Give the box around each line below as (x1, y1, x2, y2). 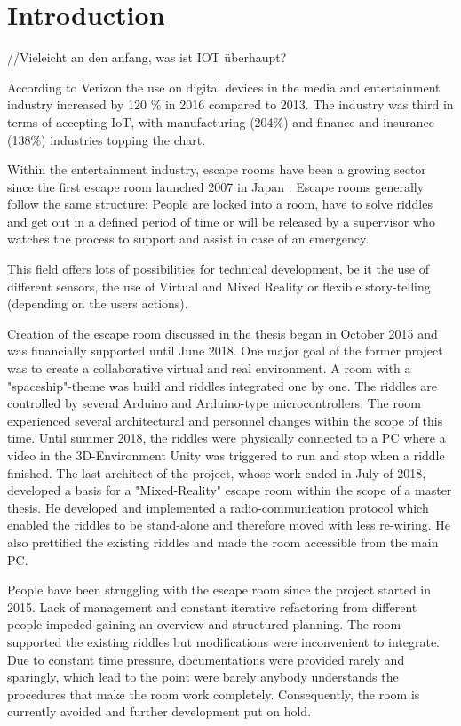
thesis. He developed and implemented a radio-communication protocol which (7, 498, 429, 516)
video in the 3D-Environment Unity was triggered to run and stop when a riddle (7, 446, 445, 464)
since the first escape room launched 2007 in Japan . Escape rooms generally (7, 177, 425, 195)
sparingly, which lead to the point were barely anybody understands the (7, 667, 399, 686)
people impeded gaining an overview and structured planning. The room (7, 615, 401, 634)
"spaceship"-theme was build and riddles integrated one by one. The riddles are (7, 376, 437, 395)
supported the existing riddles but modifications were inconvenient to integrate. (7, 632, 440, 650)
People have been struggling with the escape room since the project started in (7, 580, 432, 599)
